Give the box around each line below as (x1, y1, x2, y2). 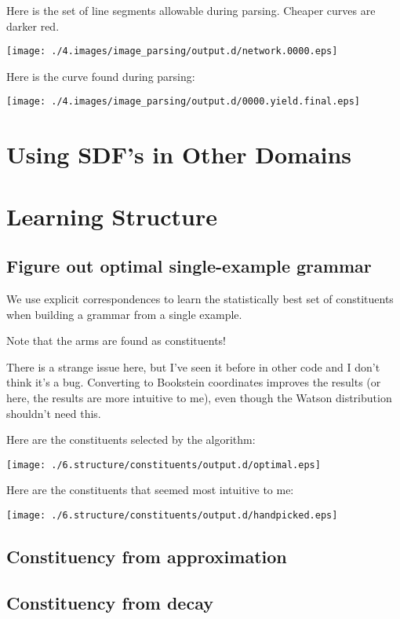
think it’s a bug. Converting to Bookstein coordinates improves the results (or (6, 374, 381, 390)
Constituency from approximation (6, 544, 287, 569)
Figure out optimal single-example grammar (6, 254, 372, 278)
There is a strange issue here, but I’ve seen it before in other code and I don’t (6, 358, 380, 375)
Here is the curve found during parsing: (6, 68, 195, 84)
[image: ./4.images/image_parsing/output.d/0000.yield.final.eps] (6, 96, 361, 108)
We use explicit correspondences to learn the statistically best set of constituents (6, 291, 394, 307)
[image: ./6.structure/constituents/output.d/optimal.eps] (6, 459, 321, 471)
